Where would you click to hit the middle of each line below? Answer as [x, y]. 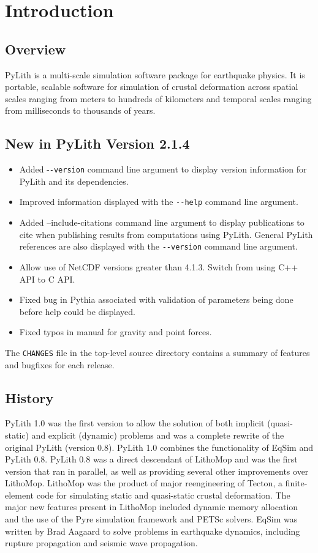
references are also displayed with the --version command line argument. [158, 246]
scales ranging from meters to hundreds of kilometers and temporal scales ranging [158, 98]
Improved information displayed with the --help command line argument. [159, 202]
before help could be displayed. [77, 311]
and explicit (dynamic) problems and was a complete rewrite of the [158, 435]
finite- [296, 483]
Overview [36, 49]
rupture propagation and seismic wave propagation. [101, 543]
